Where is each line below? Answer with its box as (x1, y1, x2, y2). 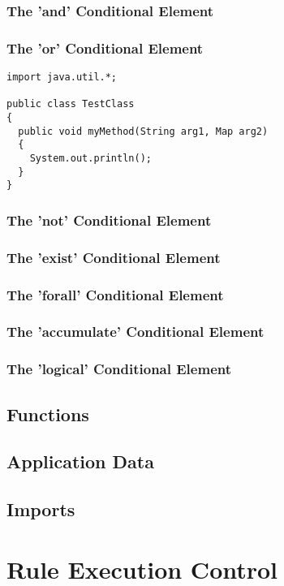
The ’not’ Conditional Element (6, 209, 212, 230)
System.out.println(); (29, 153, 152, 164)
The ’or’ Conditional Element (6, 37, 204, 58)
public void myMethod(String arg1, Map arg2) (18, 125, 269, 137)
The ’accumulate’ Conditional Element (6, 321, 265, 342)
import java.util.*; (6, 71, 118, 84)
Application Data (6, 449, 154, 474)
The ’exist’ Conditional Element (6, 247, 221, 267)
